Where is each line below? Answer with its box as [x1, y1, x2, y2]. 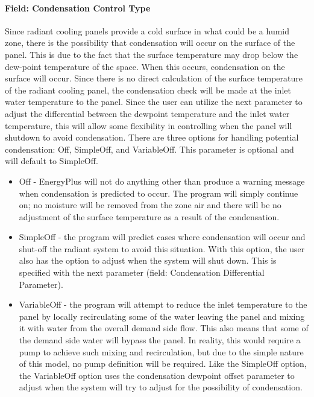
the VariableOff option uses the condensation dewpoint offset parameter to [19, 369, 295, 381]
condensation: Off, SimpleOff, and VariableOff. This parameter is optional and [5, 142, 294, 155]
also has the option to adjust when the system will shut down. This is [19, 254, 277, 267]
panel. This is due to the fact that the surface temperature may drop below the [5, 48, 298, 60]
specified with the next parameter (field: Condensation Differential [19, 266, 265, 279]
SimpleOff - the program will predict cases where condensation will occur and [19, 230, 306, 243]
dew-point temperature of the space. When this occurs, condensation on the [5, 60, 285, 72]
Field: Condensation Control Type [5, 1, 151, 14]
